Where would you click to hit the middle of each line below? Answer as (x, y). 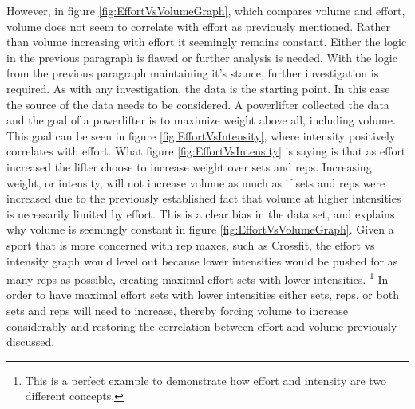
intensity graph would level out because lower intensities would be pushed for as (202, 260)
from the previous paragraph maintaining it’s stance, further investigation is (193, 73)
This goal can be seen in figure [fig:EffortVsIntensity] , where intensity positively (201, 135)
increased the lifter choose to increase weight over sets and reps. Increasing (189, 166)
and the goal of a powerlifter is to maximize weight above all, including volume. (201, 120)
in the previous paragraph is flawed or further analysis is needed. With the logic (202, 57)
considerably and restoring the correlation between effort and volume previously (202, 326)
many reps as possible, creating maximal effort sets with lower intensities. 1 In (198, 278)
